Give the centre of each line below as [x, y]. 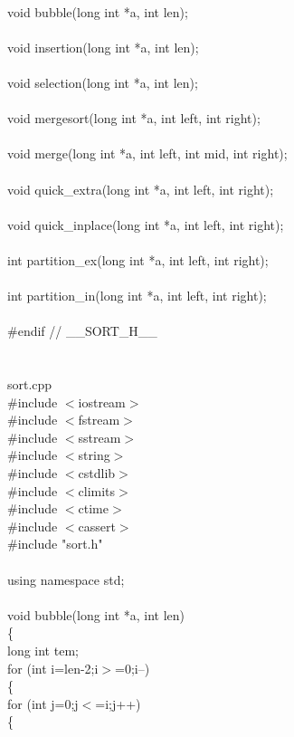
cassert [97, 526]
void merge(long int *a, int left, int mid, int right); [147, 153]
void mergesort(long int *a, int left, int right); [134, 118]
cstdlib [97, 473]
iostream [102, 402]
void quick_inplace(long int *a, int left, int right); [146, 224]
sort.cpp [30, 384]
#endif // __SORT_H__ [82, 331]
